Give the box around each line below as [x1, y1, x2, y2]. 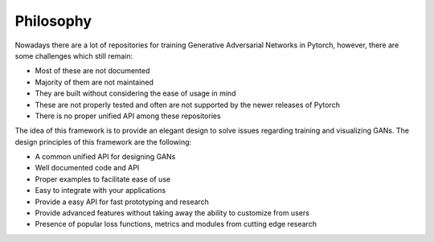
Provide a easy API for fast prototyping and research [35, 197, 209, 207]
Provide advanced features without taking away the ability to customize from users [35, 208, 309, 218]
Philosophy [14, 12, 92, 30]
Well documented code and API [35, 163, 140, 173]
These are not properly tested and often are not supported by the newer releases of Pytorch [35, 100, 341, 109]
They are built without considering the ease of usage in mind [35, 88, 236, 98]
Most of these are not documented [35, 66, 150, 76]
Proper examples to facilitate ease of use [35, 174, 171, 184]
